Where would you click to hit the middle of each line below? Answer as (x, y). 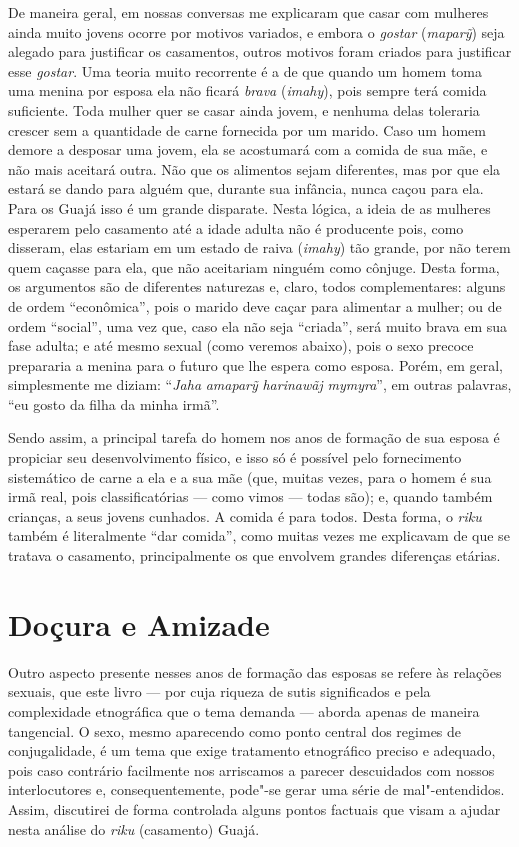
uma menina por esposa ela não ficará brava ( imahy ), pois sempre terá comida (247, 90)
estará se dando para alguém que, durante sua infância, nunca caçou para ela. (246, 188)
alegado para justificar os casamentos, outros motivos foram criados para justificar (260, 51)
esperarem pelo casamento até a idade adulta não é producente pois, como (236, 227)
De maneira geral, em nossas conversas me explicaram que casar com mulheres (248, 12)
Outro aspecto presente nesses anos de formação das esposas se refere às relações (255, 671)
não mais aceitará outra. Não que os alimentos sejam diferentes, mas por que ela (254, 168)
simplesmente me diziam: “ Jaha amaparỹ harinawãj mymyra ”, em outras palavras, (260, 384)
